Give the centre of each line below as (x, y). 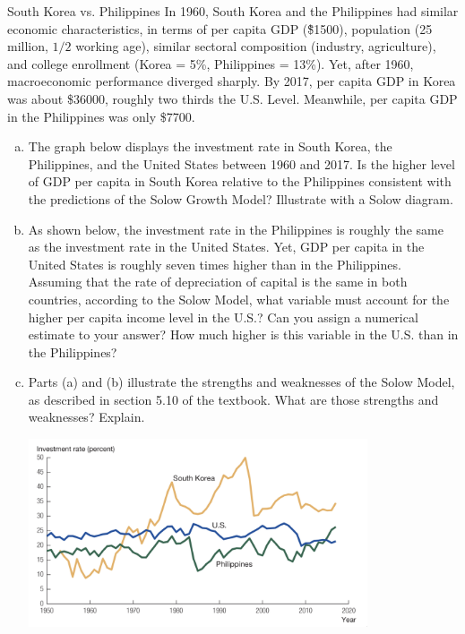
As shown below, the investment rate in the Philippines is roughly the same (236, 229)
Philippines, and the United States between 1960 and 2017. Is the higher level (241, 163)
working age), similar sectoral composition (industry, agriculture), (256, 46)
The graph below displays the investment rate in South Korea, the (210, 146)
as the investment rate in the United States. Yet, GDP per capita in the (226, 247)
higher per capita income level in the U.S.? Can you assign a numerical (223, 317)
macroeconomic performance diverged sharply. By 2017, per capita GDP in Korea (232, 81)
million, (28, 46)
